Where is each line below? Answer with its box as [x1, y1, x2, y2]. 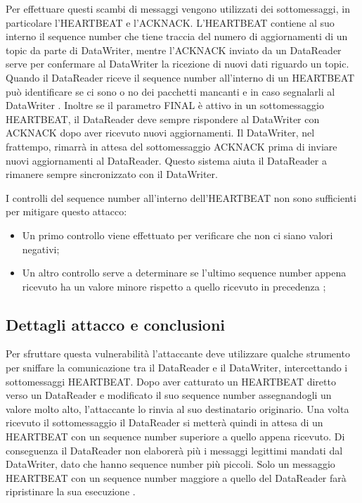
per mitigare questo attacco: [6, 204, 127, 219]
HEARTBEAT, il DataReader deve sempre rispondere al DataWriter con [6, 111, 320, 126]
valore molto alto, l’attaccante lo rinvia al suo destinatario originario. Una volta [6, 401, 349, 416]
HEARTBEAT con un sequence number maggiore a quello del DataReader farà [6, 470, 347, 485]
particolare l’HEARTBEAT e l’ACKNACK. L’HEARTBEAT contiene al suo [6, 15, 335, 30]
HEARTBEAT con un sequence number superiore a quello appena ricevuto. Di [6, 429, 345, 444]
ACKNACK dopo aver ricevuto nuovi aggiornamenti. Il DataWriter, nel [6, 125, 315, 140]
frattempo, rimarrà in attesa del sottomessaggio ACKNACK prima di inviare [6, 139, 337, 153]
